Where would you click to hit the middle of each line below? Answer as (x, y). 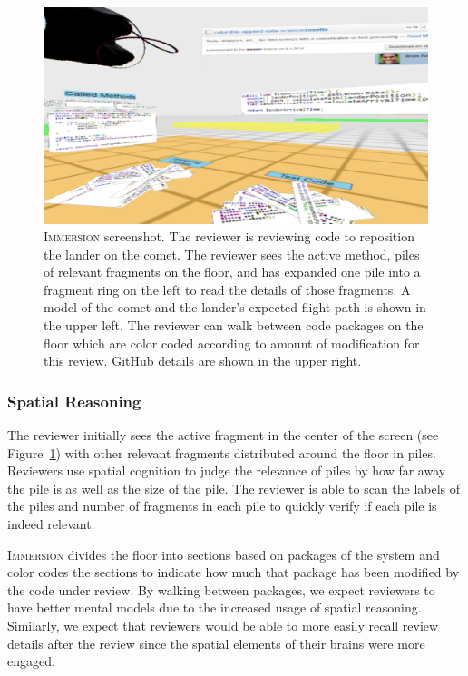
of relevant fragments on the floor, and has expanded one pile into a (232, 272)
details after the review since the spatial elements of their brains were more (216, 643)
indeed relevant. (51, 524)
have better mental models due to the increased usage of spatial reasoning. (214, 607)
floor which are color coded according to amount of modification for (232, 343)
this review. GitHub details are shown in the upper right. (203, 361)
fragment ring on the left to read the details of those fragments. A (227, 289)
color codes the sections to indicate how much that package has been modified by (234, 572)
